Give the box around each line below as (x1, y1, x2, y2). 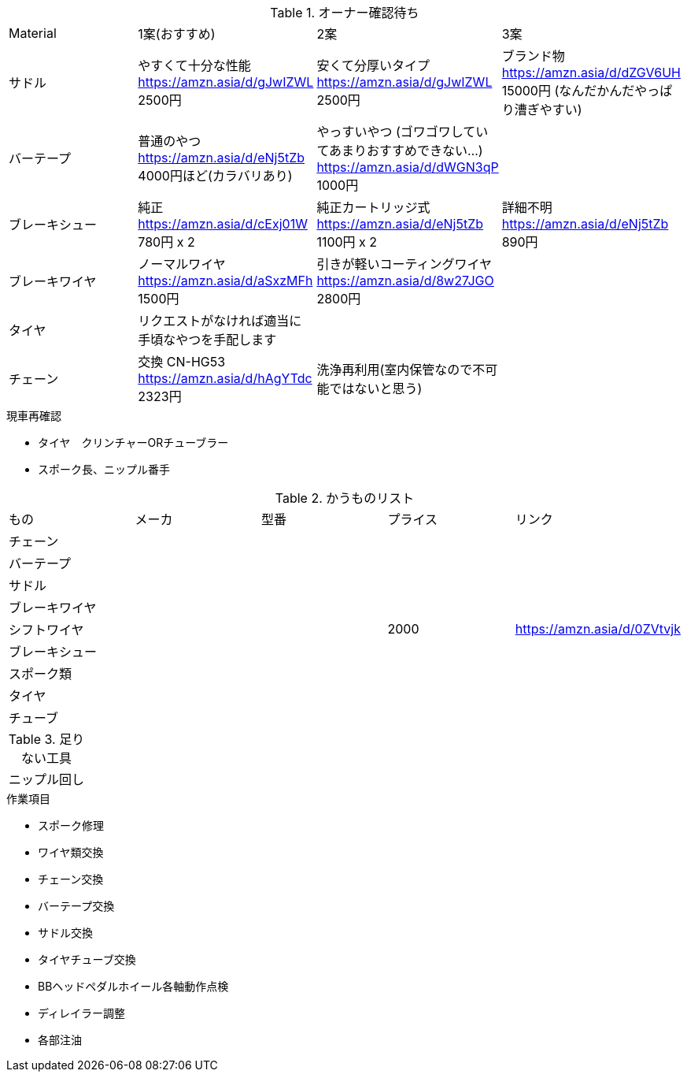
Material (9, 25, 57, 41)
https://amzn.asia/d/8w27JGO (316, 273, 494, 288)
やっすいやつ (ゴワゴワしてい (316, 124, 489, 139)
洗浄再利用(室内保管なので (316, 362, 473, 377)
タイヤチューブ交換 (38, 953, 136, 966)
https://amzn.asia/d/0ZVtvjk (515, 621, 681, 637)
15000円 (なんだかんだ (501, 83, 635, 99)
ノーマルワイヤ (138, 256, 226, 272)
